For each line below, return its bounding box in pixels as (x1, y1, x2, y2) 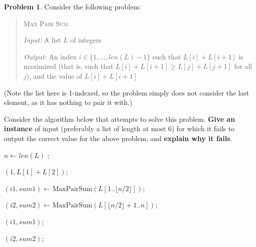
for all (234, 61, 252, 71)
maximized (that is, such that (23, 61, 114, 71)
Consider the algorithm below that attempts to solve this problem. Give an (4, 113, 235, 124)
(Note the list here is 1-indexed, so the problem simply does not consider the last (4, 87, 250, 98)
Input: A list (23, 35, 61, 45)
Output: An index (23, 51, 77, 61)
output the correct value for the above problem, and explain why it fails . (4, 133, 232, 143)
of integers (70, 35, 102, 45)
